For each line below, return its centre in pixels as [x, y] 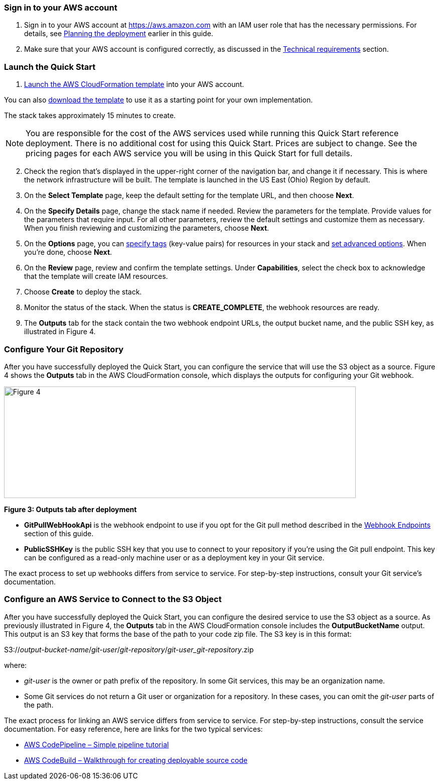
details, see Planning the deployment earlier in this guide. [119, 34]
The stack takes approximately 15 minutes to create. [90, 116]
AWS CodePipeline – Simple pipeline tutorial [97, 744]
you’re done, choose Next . [68, 252]
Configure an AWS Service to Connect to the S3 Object [113, 599]
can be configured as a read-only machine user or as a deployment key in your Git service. [174, 557]
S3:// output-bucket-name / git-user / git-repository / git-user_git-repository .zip [129, 649]
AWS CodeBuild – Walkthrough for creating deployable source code [136, 760]
